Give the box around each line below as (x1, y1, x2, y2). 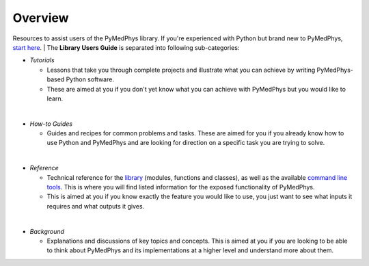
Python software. (66, 75, 114, 83)
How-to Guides (29, 120, 73, 128)
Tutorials (29, 56, 55, 64)
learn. (46, 94, 64, 103)
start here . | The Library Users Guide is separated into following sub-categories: (12, 43, 240, 51)
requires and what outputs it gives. (46, 202, 145, 210)
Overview (12, 10, 69, 25)
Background (29, 227, 65, 235)
